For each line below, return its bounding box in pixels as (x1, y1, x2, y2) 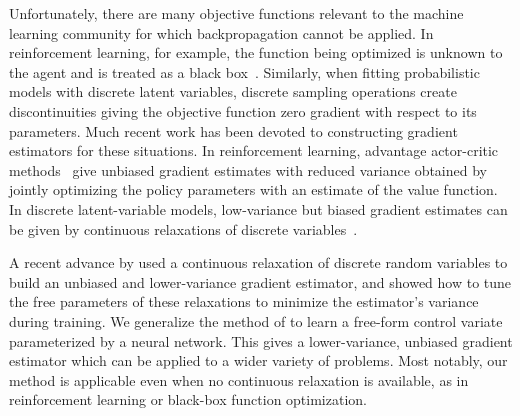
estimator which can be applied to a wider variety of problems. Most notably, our (9, 350, 508, 371)
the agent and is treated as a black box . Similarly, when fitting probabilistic (9, 61, 480, 82)
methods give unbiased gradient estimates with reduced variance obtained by (9, 159, 487, 180)
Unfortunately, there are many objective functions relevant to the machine (9, 3, 464, 23)
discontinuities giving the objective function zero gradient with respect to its (9, 100, 477, 121)
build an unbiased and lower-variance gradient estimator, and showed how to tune (9, 271, 512, 292)
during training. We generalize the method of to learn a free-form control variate (9, 310, 503, 331)
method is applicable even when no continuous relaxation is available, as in (9, 369, 469, 390)
